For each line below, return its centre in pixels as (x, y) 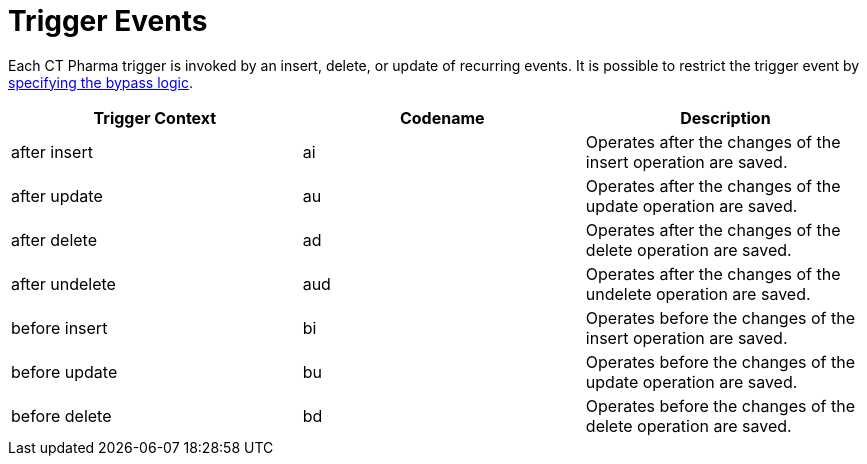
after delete (54, 239)
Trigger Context (155, 117)
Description (725, 117)
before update (64, 371)
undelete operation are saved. (698, 293)
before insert (59, 327)
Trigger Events (108, 21)
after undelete (63, 283)
